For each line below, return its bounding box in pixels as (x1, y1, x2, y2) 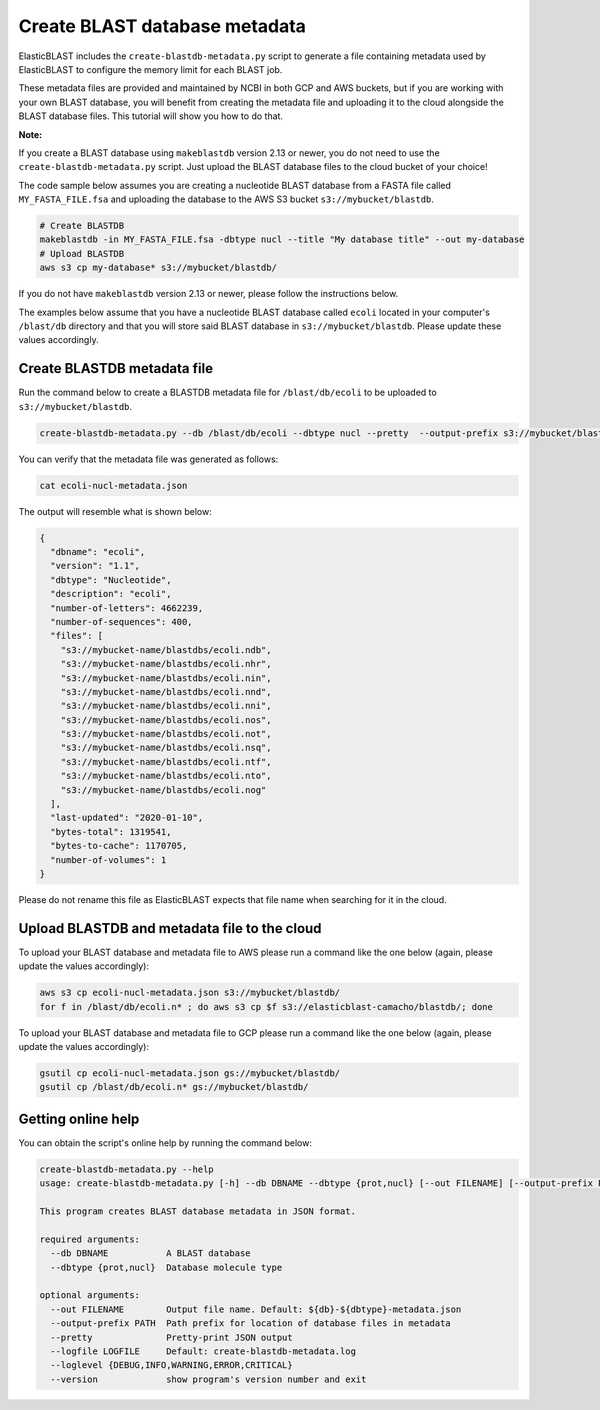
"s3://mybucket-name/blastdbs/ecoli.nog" (60, 784, 267, 795)
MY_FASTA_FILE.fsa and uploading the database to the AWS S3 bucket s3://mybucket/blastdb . (18, 193, 435, 205)
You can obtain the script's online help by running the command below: (18, 1136, 312, 1149)
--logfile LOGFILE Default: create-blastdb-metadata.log (50, 1345, 357, 1357)
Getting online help (18, 1110, 140, 1127)
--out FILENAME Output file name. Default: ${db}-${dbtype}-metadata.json (50, 1303, 462, 1315)
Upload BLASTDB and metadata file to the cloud (18, 920, 322, 937)
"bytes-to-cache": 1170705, (50, 840, 188, 852)
